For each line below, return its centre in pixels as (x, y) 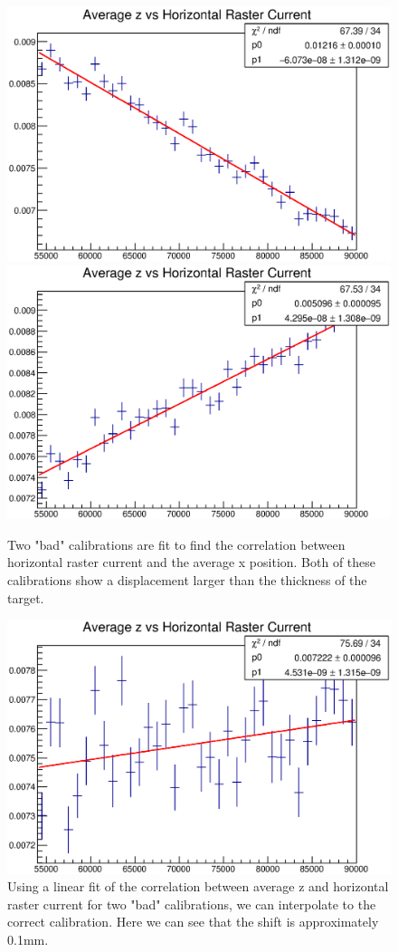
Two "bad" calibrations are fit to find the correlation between (176, 544)
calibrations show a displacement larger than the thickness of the (187, 580)
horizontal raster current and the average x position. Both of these (192, 562)
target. (26, 597)
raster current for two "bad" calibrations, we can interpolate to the (192, 904)
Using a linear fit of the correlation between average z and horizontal (198, 886)
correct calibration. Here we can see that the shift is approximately (193, 922)
